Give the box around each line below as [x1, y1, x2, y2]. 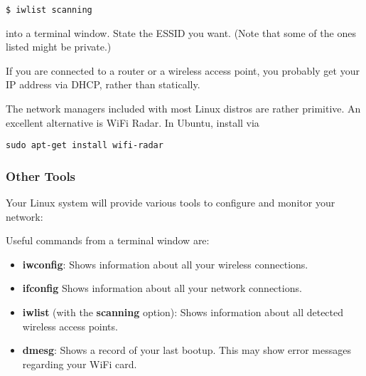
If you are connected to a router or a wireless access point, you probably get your [6, 63, 360, 78]
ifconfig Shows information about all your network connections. [22, 281, 302, 296]
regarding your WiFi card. [22, 356, 137, 371]
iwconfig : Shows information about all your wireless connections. [22, 256, 308, 271]
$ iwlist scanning [6, 5, 92, 15]
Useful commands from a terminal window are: [6, 233, 210, 248]
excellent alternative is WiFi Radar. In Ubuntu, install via [6, 115, 259, 130]
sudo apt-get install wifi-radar [6, 140, 163, 151]
